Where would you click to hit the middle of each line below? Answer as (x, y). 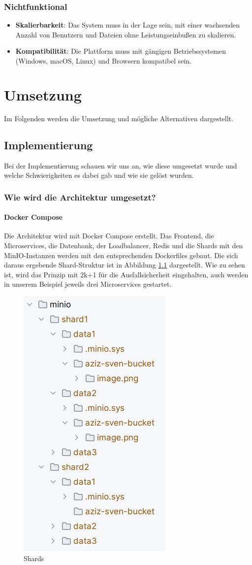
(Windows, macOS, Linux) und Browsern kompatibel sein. (104, 61)
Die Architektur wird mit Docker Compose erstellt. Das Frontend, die (109, 236)
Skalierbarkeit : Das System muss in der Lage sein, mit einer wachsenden (128, 25)
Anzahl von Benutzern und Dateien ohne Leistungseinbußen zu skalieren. (126, 34)
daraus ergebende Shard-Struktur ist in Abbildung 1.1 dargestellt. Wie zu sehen (125, 265)
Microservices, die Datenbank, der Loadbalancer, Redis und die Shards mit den (124, 245)
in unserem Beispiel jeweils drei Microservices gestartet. (88, 284)
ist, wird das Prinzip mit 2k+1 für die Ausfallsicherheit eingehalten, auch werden (126, 274)
